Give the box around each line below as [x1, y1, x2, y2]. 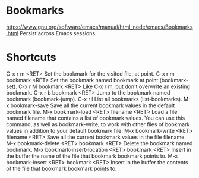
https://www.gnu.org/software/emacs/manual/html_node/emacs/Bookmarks [6, 23, 193, 30]
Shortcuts [6, 51, 56, 64]
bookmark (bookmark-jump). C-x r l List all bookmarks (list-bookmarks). [6, 95, 182, 102]
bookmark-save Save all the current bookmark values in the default [10, 102, 175, 109]
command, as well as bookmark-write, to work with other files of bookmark [6, 120, 190, 128]
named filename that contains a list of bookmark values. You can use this [6, 114, 185, 121]
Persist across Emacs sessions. [20, 29, 97, 36]
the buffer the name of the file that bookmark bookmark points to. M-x [6, 152, 178, 160]
